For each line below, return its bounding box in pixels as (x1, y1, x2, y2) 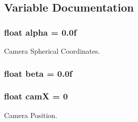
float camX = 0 (4, 90, 68, 102)
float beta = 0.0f (4, 67, 73, 79)
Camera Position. (4, 109, 57, 120)
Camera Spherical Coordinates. (4, 46, 100, 56)
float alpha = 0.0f (4, 26, 77, 38)
